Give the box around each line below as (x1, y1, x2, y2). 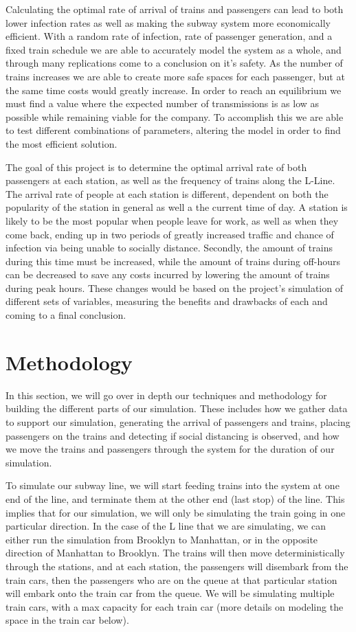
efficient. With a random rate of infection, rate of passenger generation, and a (5, 29, 333, 43)
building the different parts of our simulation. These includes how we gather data (5, 401, 348, 416)
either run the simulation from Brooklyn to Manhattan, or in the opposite (5, 532, 318, 546)
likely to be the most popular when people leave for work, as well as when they (5, 213, 339, 227)
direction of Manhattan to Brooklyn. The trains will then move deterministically (5, 545, 345, 560)
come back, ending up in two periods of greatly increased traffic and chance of (5, 227, 334, 241)
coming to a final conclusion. (5, 308, 126, 322)
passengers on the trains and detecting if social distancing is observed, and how (5, 428, 340, 442)
